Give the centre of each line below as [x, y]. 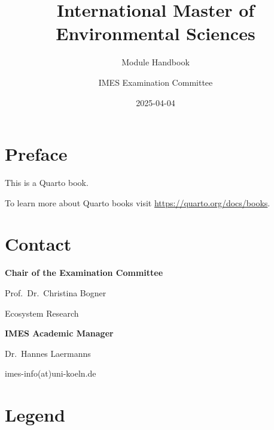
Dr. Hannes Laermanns [48, 353]
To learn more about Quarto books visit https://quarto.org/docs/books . [138, 202]
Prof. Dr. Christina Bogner [56, 292]
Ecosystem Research [42, 313]
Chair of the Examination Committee [84, 273]
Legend [35, 415]
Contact [38, 244]
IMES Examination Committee [156, 82]
